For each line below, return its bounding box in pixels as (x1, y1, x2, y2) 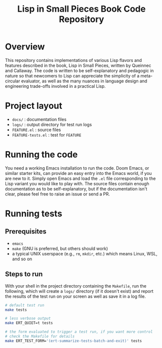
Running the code (5, 149, 78, 160)
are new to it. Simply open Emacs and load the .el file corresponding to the (5, 175, 156, 181)
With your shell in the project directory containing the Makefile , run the (5, 283, 146, 289)
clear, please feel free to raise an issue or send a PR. (5, 191, 110, 197)
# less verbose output (5, 316, 51, 321)
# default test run (5, 303, 45, 308)
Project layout (5, 100, 63, 112)
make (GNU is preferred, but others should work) (12, 245, 108, 251)
